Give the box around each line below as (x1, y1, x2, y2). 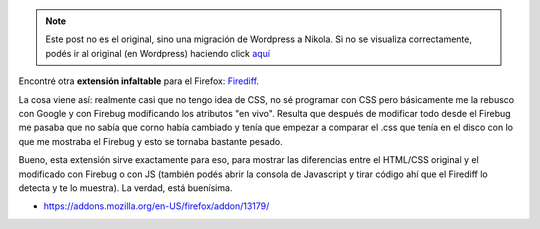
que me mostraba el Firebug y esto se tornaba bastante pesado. (18, 135, 284, 147)
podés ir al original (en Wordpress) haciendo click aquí (45, 47, 270, 59)
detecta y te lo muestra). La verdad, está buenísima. (18, 181, 233, 194)
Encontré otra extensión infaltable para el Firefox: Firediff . (18, 75, 260, 87)
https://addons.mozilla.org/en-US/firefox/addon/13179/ (43, 200, 270, 212)
